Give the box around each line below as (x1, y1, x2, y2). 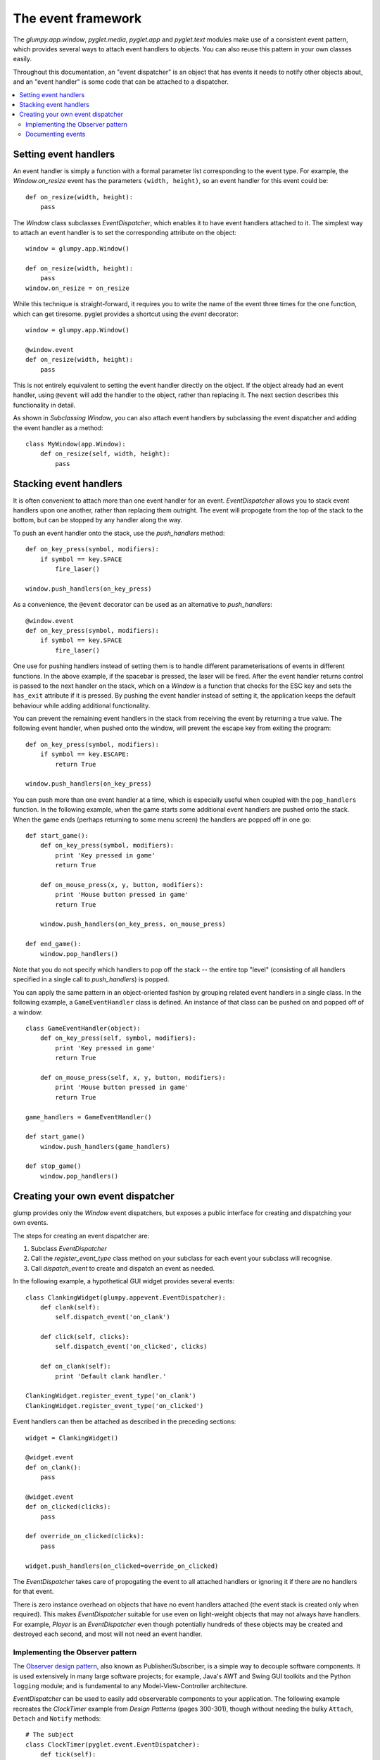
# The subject (25, 1730, 74, 1739)
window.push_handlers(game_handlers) (39, 1143, 170, 1150)
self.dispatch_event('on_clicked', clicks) (55, 1343, 208, 1351)
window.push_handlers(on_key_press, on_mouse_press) (39, 920, 227, 929)
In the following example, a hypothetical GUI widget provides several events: (13, 1277, 235, 1286)
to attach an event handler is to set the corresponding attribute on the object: (13, 228, 237, 237)
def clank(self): (39, 1303, 100, 1311)
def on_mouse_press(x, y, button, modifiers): (39, 881, 204, 888)
